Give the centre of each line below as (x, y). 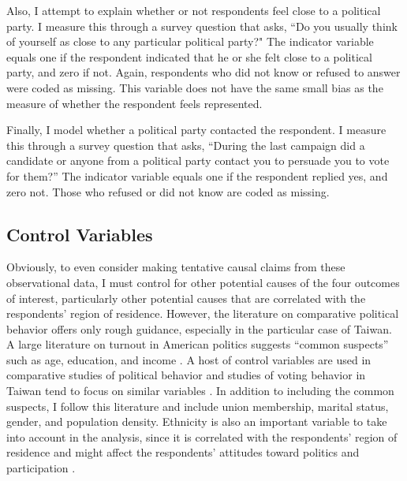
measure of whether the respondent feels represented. (134, 103)
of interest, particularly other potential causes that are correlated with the (186, 298)
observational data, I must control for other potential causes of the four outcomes (203, 282)
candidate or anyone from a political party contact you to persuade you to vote (198, 160)
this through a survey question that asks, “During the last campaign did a (186, 145)
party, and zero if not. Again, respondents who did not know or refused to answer (203, 72)
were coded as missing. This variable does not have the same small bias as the (195, 87)
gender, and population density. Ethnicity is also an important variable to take (197, 421)
